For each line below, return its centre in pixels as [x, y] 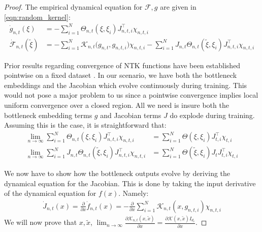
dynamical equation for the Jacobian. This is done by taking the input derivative [130, 183]
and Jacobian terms [131, 115]
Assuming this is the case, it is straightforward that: [85, 125]
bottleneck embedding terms [48, 115]
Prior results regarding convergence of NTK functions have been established [122, 65]
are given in [178, 7]
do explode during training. [212, 115]
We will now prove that [41, 222]
